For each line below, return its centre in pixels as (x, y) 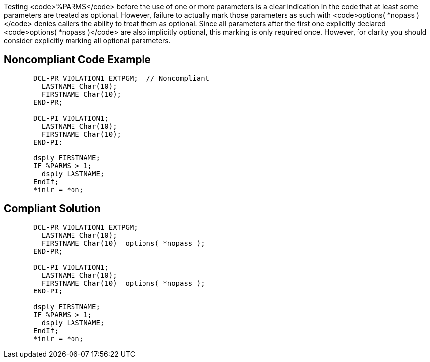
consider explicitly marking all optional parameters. (87, 40)
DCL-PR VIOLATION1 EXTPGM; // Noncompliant (121, 78)
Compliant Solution (52, 209)
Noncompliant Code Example (77, 60)
